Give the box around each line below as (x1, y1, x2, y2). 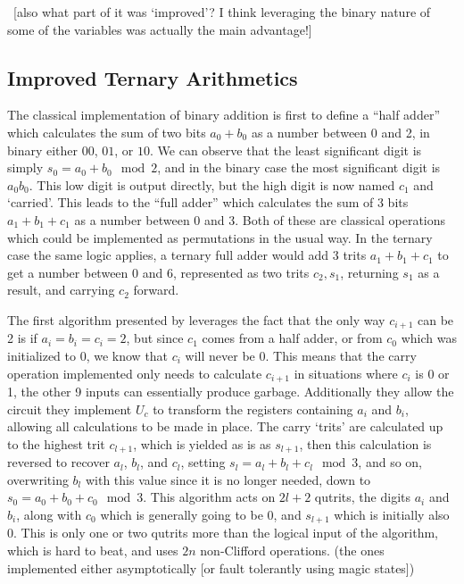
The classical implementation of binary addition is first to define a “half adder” (7, 105, 441, 124)
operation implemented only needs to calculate (7, 363, 262, 382)
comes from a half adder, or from (202, 329, 383, 347)
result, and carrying (7, 280, 115, 299)
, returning (340, 263, 399, 281)
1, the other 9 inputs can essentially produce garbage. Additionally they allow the (7, 382, 454, 401)
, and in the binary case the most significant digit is (157, 158, 441, 177)
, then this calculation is (299, 434, 432, 453)
